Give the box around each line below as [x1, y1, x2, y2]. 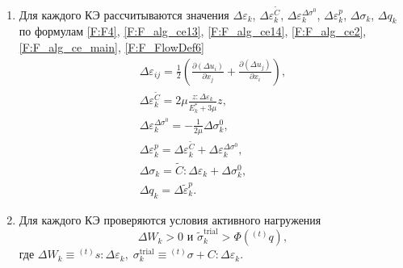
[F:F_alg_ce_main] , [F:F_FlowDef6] [19, 39, 204, 56]
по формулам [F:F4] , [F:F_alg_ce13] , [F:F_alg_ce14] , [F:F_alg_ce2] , [19, 23, 367, 40]
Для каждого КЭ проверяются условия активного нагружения [19, 211, 321, 228]
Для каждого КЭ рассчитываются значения [19, 6, 229, 23]
